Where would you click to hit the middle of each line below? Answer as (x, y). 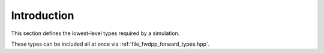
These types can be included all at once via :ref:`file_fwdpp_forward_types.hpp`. (110, 44)
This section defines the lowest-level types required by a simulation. (95, 33)
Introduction (43, 15)
